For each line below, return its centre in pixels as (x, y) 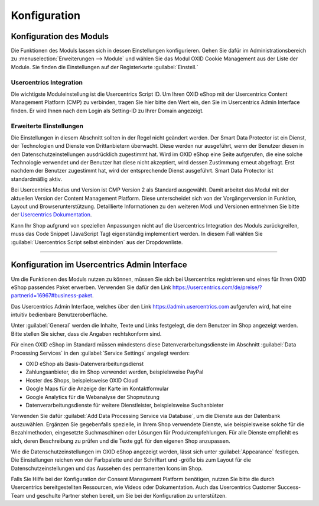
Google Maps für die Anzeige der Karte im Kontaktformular (97, 389)
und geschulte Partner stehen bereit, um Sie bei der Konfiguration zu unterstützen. (126, 495)
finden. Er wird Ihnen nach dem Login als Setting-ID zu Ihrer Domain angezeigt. (107, 111)
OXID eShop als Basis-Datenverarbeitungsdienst (85, 364)
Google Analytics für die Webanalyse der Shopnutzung (92, 397)
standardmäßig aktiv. (36, 179)
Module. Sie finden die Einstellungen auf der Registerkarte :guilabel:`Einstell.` (105, 67)
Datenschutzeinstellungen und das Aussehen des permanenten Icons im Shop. (107, 468)
